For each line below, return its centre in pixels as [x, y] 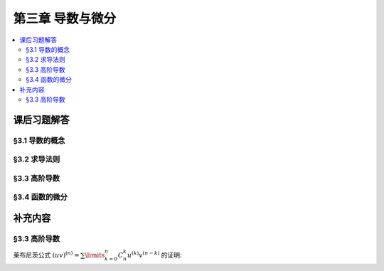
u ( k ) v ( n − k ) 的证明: [154, 255]
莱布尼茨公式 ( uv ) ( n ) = [46, 255]
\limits [95, 255]
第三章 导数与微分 [65, 18]
